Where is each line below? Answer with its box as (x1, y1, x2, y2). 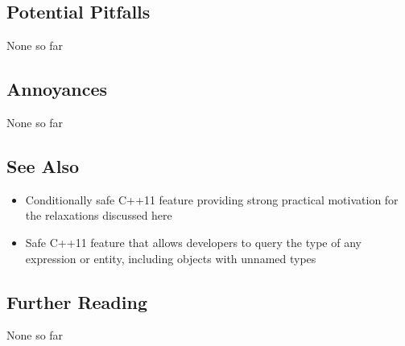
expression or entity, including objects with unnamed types (25, 249, 316, 266)
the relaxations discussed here (25, 207, 172, 224)
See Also (6, 153, 80, 178)
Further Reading (6, 289, 147, 314)
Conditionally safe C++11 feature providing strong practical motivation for (25, 191, 399, 208)
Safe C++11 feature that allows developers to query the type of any (25, 233, 362, 250)
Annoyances (6, 76, 108, 101)
